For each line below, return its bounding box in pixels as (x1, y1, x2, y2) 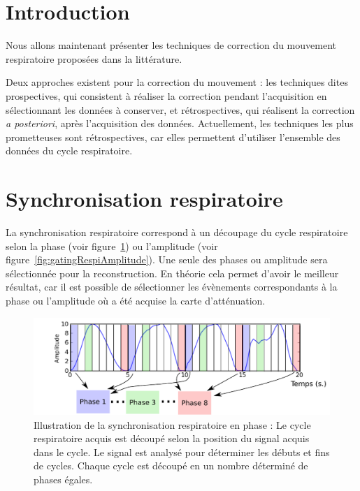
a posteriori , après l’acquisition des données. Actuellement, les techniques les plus (6, 116, 354, 131)
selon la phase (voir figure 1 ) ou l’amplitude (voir (6, 238, 218, 253)
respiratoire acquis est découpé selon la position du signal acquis (34, 431, 310, 446)
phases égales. (34, 472, 93, 487)
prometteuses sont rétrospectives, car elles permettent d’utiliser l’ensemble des (6, 129, 340, 144)
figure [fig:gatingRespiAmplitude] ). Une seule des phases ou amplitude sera (6, 252, 328, 267)
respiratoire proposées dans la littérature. (6, 51, 182, 66)
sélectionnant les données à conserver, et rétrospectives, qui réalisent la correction (6, 102, 355, 117)
